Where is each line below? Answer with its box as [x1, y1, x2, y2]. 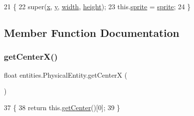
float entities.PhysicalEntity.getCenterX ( [4, 69, 128, 80]
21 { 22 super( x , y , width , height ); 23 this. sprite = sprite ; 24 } [4, 1, 191, 11]
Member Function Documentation [4, 25, 180, 40]
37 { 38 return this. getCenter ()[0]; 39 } [4, 102, 120, 112]
